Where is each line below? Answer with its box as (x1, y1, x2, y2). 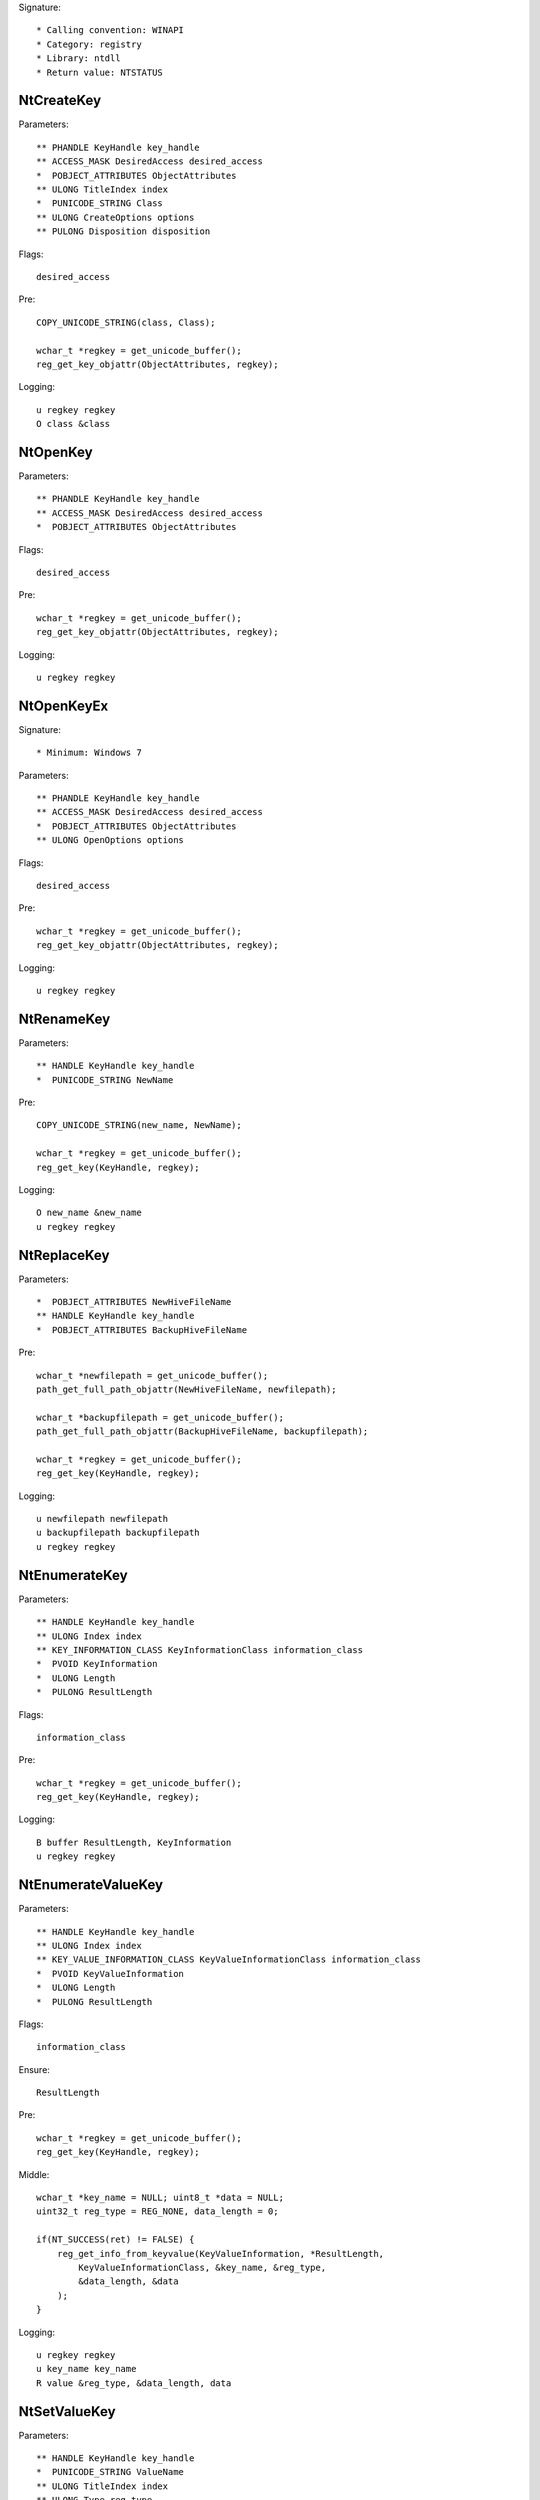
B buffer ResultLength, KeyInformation (36, 1836, 232, 1848)
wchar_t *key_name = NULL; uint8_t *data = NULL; (36, 2192, 285, 2204)
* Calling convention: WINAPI (36, 25, 185, 36)
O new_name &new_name (36, 1207, 142, 1219)
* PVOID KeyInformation (36, 1658, 158, 1670)
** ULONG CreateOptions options (36, 211, 195, 223)
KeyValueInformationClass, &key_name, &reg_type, (78, 2261, 327, 2273)
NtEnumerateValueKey (18, 1876, 164, 1894)
